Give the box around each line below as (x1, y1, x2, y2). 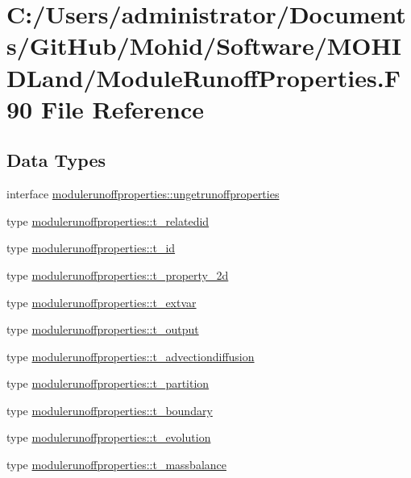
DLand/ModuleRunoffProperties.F (6, 60, 401, 94)
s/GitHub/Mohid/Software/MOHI (6, 29, 401, 62)
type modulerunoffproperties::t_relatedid (6, 212, 210, 229)
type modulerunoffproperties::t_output (6, 321, 199, 338)
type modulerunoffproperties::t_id (6, 239, 176, 256)
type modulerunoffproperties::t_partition (6, 375, 210, 392)
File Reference (40, 92, 205, 125)
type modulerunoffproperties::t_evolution (6, 429, 211, 446)
